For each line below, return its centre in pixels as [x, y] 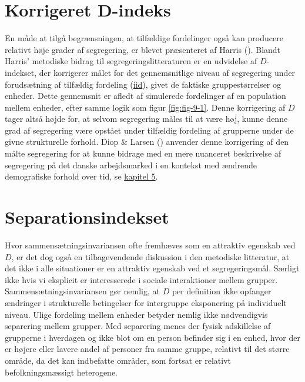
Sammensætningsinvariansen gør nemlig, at [82, 291]
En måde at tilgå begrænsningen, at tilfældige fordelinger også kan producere [144, 38]
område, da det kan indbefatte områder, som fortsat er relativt [118, 360]
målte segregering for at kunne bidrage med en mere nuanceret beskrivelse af [143, 153]
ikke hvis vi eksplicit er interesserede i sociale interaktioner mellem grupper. [141, 279]
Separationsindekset [87, 217]
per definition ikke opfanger [222, 291]
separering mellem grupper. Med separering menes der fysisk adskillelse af [138, 326]
